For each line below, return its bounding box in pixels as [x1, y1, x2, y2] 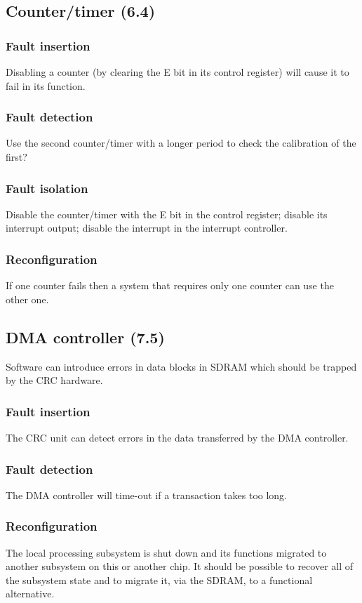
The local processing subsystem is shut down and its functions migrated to [6, 545, 327, 559]
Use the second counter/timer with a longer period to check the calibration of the [6, 135, 356, 150]
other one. [6, 291, 49, 306]
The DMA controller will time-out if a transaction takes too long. [6, 487, 288, 502]
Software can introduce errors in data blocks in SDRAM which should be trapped [6, 359, 357, 373]
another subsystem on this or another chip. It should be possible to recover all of [6, 559, 354, 574]
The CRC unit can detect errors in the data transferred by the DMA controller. [6, 430, 349, 445]
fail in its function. [6, 78, 86, 93]
